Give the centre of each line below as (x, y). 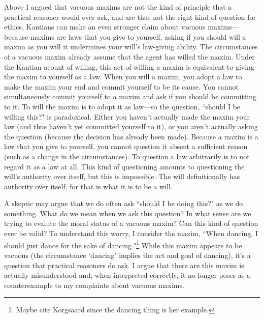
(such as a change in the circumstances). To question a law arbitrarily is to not (127, 156)
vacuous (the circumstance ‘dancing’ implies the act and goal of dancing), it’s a (127, 255)
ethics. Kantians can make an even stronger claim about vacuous (105, 27)
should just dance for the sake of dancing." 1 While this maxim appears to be (123, 244)
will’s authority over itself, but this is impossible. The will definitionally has (122, 176)
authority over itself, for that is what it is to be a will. (88, 186)
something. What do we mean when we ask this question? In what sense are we (128, 213)
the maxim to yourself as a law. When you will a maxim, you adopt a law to (123, 77)
